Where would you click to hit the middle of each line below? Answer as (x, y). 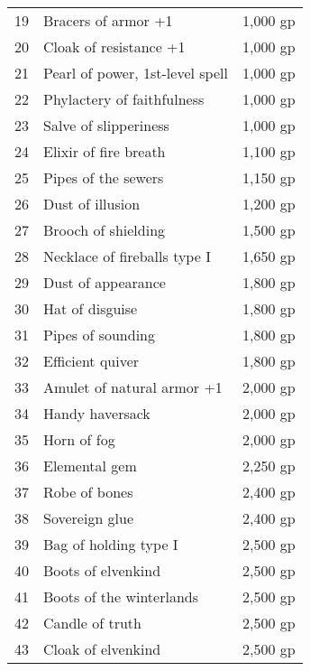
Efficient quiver (91, 361)
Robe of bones (88, 492)
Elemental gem (90, 466)
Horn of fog (79, 439)
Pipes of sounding (99, 335)
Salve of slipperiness (106, 125)
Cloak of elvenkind (102, 649)
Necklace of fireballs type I (127, 256)
